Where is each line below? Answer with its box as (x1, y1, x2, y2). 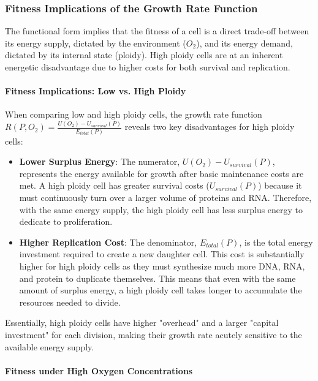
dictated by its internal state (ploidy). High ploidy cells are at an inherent (5, 48, 283, 61)
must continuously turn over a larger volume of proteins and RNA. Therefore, (19, 190, 312, 203)
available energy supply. (5, 340, 94, 353)
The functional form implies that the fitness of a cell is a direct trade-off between (5, 25, 309, 37)
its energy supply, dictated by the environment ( (5, 36, 186, 49)
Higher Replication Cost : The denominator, (19, 235, 197, 248)
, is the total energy (239, 235, 313, 248)
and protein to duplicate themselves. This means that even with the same (19, 271, 296, 284)
